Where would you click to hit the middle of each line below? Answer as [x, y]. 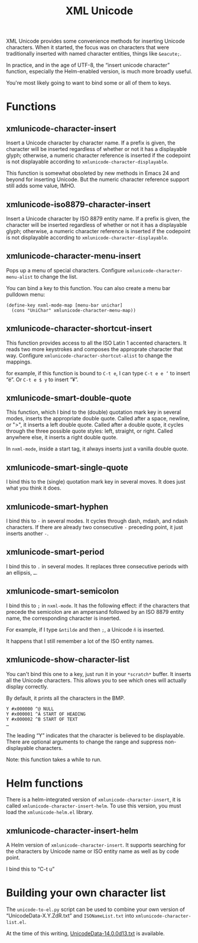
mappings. [19, 362]
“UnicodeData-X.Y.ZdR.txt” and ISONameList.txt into [70, 916]
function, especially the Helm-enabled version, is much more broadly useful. [99, 72]
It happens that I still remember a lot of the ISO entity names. [80, 641]
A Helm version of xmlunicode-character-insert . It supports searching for [96, 845]
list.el [16, 923]
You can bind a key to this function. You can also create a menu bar [88, 288]
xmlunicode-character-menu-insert [74, 256]
